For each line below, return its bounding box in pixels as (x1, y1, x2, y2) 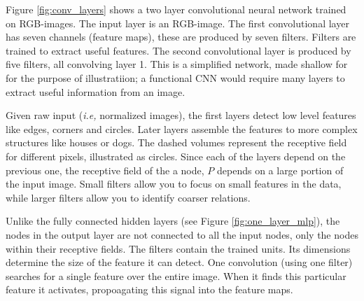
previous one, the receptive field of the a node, (6, 162, 204, 177)
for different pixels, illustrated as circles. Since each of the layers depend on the (6, 148, 346, 163)
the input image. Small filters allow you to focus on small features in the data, (6, 176, 342, 191)
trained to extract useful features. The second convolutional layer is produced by (6, 43, 351, 57)
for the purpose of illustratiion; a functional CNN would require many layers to (6, 70, 345, 85)
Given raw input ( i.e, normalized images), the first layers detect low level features (6, 108, 356, 122)
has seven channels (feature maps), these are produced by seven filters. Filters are (6, 29, 356, 44)
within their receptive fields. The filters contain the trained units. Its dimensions (6, 241, 351, 255)
